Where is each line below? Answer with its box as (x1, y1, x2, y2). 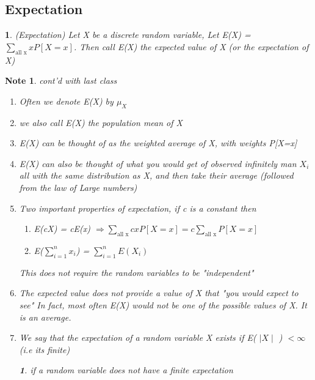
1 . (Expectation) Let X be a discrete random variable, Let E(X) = (5, 28, 251, 41)
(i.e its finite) (19, 343, 70, 356)
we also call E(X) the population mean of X (19, 116, 183, 129)
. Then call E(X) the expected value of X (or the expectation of (73, 40, 309, 53)
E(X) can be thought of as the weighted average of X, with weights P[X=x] (19, 136, 297, 149)
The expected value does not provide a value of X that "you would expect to (19, 286, 299, 299)
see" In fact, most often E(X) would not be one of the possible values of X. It (19, 298, 307, 311)
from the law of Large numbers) (19, 181, 137, 193)
